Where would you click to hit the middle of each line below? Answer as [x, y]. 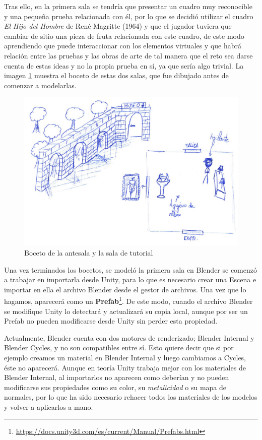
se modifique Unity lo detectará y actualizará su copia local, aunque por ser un [126, 311]
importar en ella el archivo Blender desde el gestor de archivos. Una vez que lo [125, 289]
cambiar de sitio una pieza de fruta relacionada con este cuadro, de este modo [124, 36]
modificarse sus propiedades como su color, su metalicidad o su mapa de [115, 387]
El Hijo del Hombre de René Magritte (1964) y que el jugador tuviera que [118, 26]
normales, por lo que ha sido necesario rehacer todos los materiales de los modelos [131, 397]
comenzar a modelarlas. [40, 85]
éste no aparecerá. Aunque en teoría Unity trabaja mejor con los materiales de [125, 367]
